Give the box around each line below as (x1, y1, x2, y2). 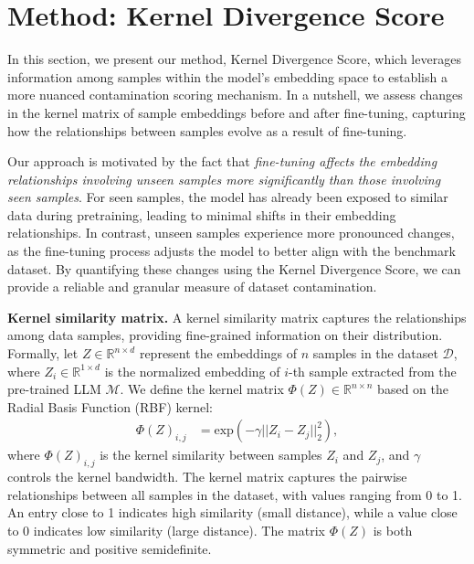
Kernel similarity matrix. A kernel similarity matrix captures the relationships (7, 307, 467, 326)
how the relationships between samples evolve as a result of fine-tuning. (7, 121, 407, 140)
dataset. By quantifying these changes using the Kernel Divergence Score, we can (7, 259, 461, 278)
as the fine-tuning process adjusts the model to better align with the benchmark (7, 241, 456, 261)
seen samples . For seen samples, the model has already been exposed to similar (7, 187, 448, 207)
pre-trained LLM (7, 379, 101, 399)
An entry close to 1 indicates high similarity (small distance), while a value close (7, 503, 458, 522)
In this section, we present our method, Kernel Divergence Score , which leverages (7, 49, 461, 69)
